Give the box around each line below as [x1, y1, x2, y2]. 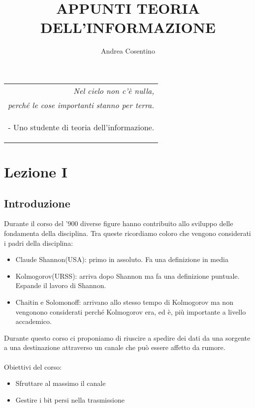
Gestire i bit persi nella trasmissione [15, 394, 125, 405]
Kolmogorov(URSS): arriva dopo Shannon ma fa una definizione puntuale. [15, 270, 240, 281]
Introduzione [4, 195, 70, 210]
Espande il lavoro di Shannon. [15, 280, 106, 291]
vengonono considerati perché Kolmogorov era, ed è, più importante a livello [15, 306, 246, 317]
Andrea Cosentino [101, 46, 155, 56]
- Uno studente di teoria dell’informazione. [8, 121, 155, 133]
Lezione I [4, 162, 68, 182]
